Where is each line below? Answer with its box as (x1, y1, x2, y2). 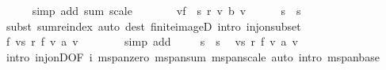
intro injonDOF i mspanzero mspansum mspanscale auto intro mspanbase (6, 48, 380, 64)
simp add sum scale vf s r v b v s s (32, 2, 301, 18)
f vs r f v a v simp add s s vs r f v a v (6, 33, 298, 50)
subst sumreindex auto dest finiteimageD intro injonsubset (6, 17, 301, 34)
